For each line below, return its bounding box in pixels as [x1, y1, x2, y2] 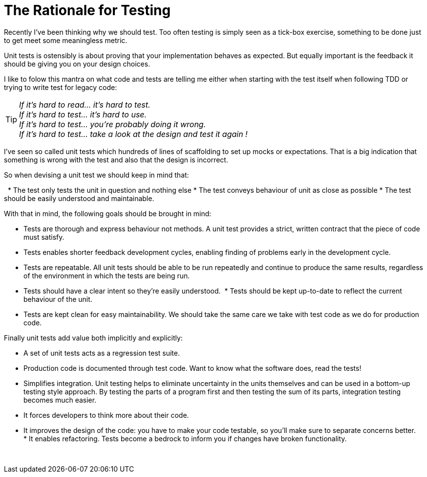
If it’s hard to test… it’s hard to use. [19, 109, 147, 119]
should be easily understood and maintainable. [4, 194, 154, 203]
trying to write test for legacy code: [4, 83, 117, 91]
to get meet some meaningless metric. [4, 36, 128, 45]
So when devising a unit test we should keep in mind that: [4, 170, 189, 179]
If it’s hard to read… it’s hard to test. [19, 99, 150, 110]
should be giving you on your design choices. [4, 59, 150, 68]
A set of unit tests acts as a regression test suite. [23, 348, 180, 357]
